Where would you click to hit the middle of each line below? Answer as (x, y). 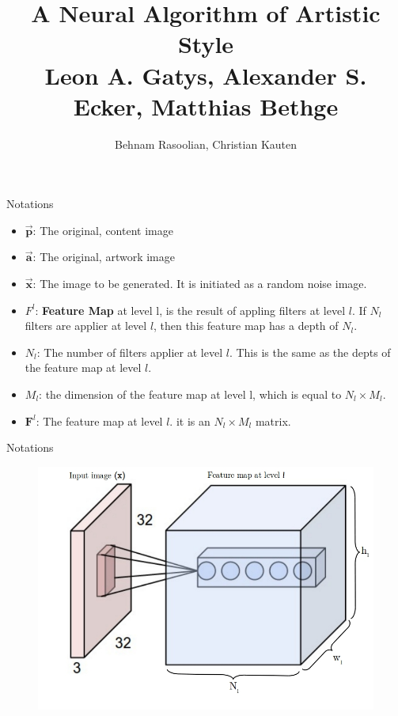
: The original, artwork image (104, 257)
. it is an (190, 421)
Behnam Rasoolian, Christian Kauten (206, 144)
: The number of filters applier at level (130, 352)
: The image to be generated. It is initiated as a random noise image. (200, 284)
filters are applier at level (86, 326)
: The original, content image (103, 230)
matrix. (273, 421)
